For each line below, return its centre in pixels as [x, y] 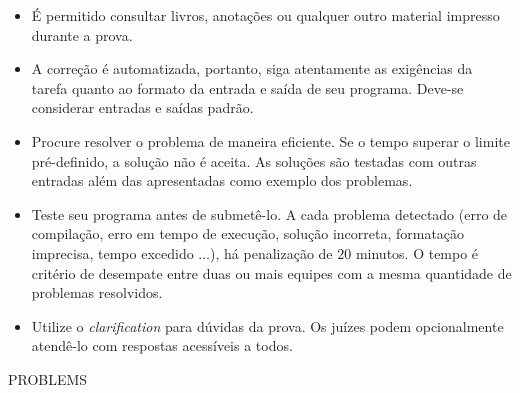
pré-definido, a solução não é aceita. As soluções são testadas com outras [254, 160]
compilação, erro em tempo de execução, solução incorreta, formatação [248, 233]
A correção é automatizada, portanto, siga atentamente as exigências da [252, 68]
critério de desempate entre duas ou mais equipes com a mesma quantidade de [271, 272]
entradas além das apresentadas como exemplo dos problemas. [222, 180]
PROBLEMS [48, 378]
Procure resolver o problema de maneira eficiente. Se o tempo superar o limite [270, 140]
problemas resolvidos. [97, 292]
